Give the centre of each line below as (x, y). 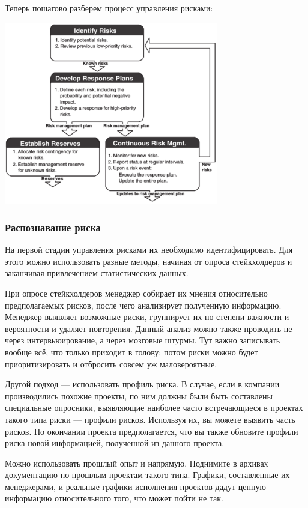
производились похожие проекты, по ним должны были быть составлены (139, 395)
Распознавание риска (53, 227)
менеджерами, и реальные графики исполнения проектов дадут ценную (135, 486)
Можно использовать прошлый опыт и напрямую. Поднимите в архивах (137, 463)
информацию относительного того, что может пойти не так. (114, 498)
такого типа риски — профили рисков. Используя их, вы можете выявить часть (150, 419)
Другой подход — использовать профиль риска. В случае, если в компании (142, 384)
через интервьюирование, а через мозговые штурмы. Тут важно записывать (143, 340)
